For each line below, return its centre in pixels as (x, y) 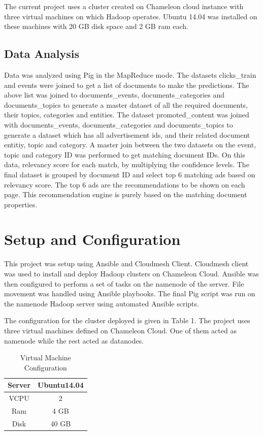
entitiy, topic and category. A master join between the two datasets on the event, (130, 145)
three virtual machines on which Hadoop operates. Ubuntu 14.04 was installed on (131, 16)
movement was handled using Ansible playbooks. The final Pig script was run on (130, 293)
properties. (21, 204)
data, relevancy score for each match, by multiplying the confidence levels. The (127, 164)
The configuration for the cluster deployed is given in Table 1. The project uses (127, 320)
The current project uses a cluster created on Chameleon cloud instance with (124, 6)
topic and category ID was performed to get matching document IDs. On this (125, 154)
